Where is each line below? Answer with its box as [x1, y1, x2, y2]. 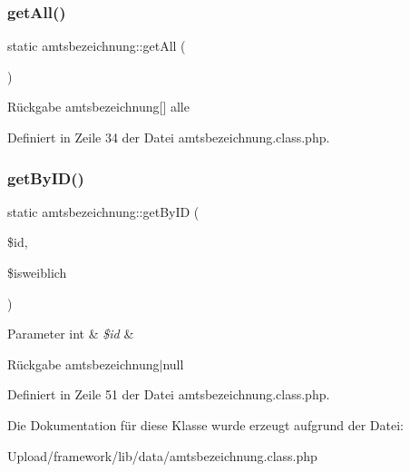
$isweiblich [7, 263, 67, 281]
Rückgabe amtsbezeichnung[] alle [7, 97, 190, 116]
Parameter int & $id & [7, 324, 134, 343]
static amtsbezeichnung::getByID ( [7, 202, 200, 221]
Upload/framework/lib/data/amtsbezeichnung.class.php [7, 446, 317, 465]
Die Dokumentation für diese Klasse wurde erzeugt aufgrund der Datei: [7, 415, 404, 434]
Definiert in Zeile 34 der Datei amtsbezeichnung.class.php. [7, 128, 330, 146]
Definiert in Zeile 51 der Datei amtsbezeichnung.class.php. [7, 385, 330, 404]
